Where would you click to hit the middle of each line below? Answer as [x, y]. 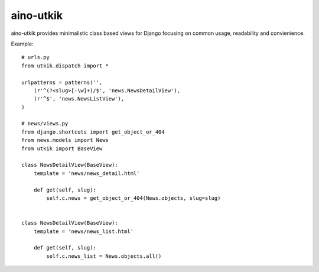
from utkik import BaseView [62, 148]
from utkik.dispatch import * [65, 66]
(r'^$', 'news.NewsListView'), [79, 99]
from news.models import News [65, 140]
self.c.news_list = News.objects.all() [104, 256]
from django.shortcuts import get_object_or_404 [93, 132]
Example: [22, 44]
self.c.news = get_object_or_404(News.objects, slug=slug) [134, 198]
